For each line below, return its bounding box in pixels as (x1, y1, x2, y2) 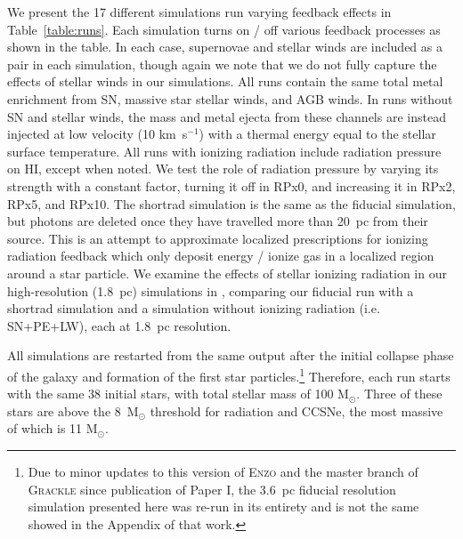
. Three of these (356, 384, 443, 403)
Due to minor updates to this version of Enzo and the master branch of (28, 462, 418, 480)
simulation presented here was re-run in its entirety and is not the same (28, 497, 419, 516)
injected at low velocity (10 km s (7, 125, 188, 143)
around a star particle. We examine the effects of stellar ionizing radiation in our (7, 263, 447, 282)
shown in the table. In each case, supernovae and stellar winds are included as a (7, 37, 443, 56)
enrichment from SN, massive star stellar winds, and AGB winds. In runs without (7, 89, 453, 108)
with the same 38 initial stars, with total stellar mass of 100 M (7, 384, 349, 403)
